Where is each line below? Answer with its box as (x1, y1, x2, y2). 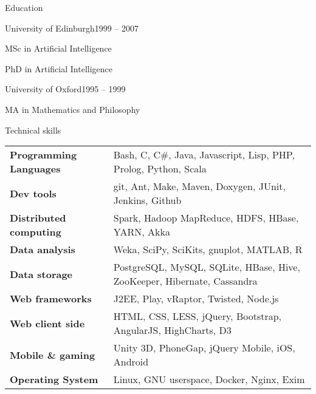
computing (10, 225, 61, 239)
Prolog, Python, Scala (113, 161, 207, 176)
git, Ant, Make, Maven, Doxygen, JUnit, (113, 179, 286, 194)
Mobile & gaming (10, 347, 95, 362)
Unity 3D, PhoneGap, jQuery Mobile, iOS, (113, 341, 295, 355)
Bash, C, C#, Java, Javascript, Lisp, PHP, (113, 148, 295, 162)
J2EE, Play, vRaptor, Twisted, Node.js (113, 291, 279, 306)
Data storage (10, 267, 73, 281)
